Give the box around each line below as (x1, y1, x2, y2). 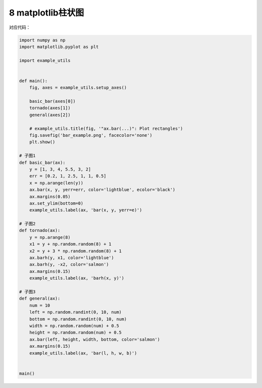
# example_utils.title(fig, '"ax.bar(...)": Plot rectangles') (29, 125, 183, 131)
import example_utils (19, 57, 71, 63)
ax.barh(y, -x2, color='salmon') (29, 262, 109, 267)
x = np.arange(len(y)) (29, 180, 83, 186)
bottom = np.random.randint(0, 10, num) (29, 316, 127, 322)
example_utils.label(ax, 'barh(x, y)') (29, 275, 125, 281)
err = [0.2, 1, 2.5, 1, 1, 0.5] (29, 173, 107, 179)
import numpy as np (19, 37, 65, 43)
